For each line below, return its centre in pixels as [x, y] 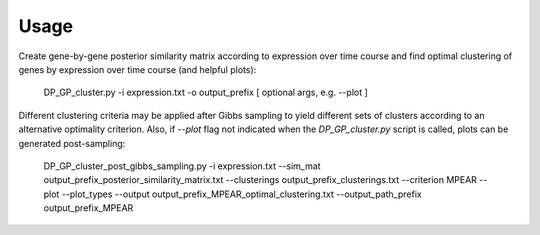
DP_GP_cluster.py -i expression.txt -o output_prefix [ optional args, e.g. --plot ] [206, 92]
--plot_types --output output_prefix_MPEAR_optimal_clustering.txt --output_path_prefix [241, 194]
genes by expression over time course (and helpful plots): [137, 69]
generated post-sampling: [72, 143]
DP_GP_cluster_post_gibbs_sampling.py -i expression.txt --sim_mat [182, 166]
